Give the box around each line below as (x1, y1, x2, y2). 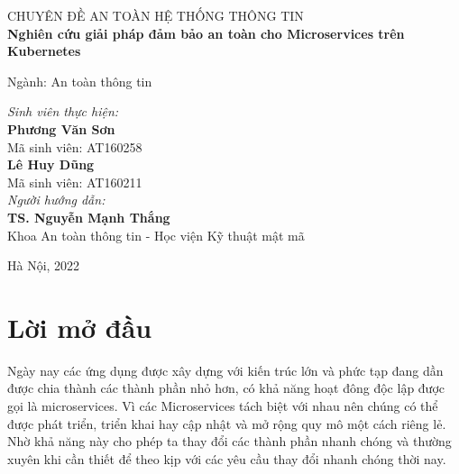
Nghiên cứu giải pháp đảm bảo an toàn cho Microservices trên (7, 23, 405, 42)
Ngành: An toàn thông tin (7, 71, 152, 90)
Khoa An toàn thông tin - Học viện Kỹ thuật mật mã (7, 225, 305, 244)
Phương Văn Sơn (7, 119, 115, 138)
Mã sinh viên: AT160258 (7, 137, 142, 156)
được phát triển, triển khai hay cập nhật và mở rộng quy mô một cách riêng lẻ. (7, 414, 446, 433)
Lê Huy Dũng (7, 155, 95, 174)
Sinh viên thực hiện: (7, 102, 119, 121)
